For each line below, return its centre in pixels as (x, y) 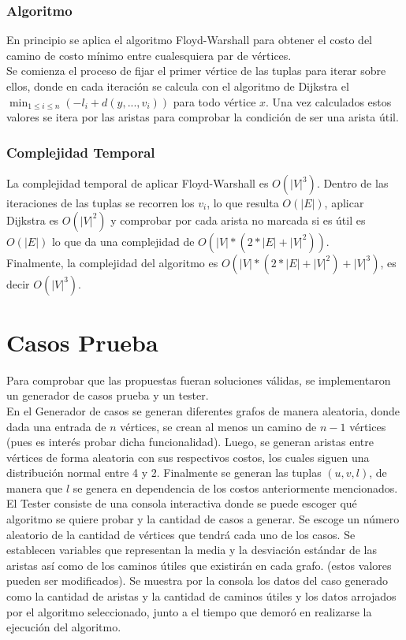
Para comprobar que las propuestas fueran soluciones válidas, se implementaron (199, 380)
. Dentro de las (352, 183)
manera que (35, 487)
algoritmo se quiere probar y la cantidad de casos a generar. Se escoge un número (203, 519)
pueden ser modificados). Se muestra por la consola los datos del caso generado (197, 580)
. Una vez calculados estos (329, 101)
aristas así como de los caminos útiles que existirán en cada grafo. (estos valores (199, 565)
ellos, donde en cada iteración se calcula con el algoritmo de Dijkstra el (178, 86)
